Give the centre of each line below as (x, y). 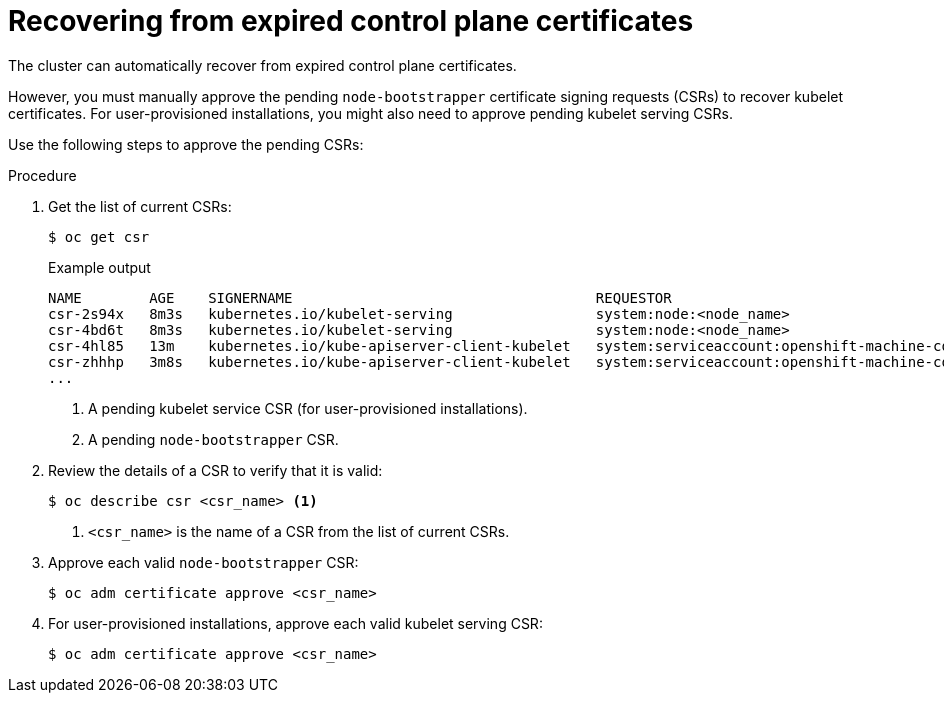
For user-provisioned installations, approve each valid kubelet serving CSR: (295, 623)
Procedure (42, 175)
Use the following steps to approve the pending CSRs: (186, 144)
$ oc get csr (99, 236)
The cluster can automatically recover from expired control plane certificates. (262, 65)
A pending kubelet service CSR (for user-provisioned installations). (308, 408)
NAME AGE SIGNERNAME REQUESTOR (360, 297)
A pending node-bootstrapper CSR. (213, 439)
